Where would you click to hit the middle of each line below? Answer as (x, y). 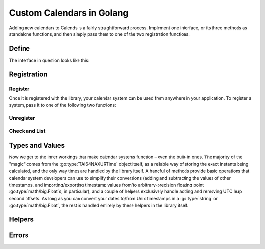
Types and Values (37, 145)
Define (20, 48)
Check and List (27, 131)
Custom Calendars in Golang (69, 13)
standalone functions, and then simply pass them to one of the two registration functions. (99, 34)
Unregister (22, 118)
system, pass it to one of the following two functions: (63, 105)
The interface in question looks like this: (49, 60)
